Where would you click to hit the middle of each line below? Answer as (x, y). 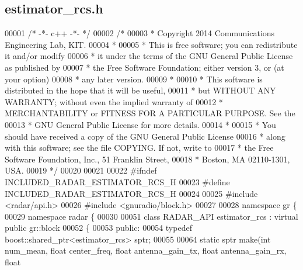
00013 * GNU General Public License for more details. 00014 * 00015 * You (140, 124)
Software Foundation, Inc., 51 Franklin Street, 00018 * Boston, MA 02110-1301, (147, 159)
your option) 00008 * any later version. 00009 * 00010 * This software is (134, 79)
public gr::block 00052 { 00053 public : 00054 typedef (98, 228)
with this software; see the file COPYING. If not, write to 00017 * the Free (139, 148)
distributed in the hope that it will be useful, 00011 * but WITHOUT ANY (140, 90)
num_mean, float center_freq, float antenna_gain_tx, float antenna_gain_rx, (146, 250)
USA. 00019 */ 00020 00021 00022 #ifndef (81, 170)
